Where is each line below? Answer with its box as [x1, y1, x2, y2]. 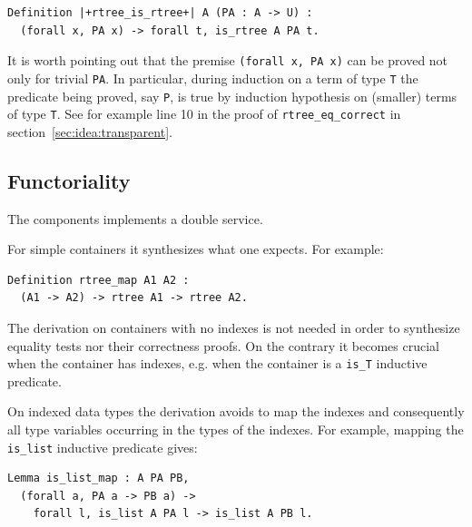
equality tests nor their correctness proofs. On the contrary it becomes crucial [7, 336, 439, 355]
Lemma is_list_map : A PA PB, [7, 472, 190, 485]
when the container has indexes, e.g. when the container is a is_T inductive [7, 354, 428, 373]
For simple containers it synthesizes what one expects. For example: [7, 239, 384, 259]
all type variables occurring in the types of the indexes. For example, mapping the [7, 420, 464, 439]
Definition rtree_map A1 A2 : [7, 273, 190, 287]
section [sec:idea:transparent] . [7, 122, 172, 141]
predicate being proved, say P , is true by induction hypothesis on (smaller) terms [7, 86, 457, 105]
